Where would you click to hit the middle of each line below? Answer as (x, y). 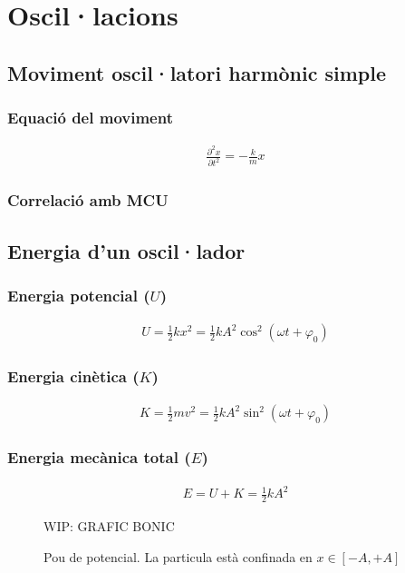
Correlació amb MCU (88, 200)
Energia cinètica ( (73, 376)
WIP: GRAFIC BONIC (109, 526)
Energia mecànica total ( (99, 457)
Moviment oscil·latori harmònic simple (197, 72)
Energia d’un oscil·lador (126, 250)
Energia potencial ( (79, 295)
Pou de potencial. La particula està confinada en (178, 556)
